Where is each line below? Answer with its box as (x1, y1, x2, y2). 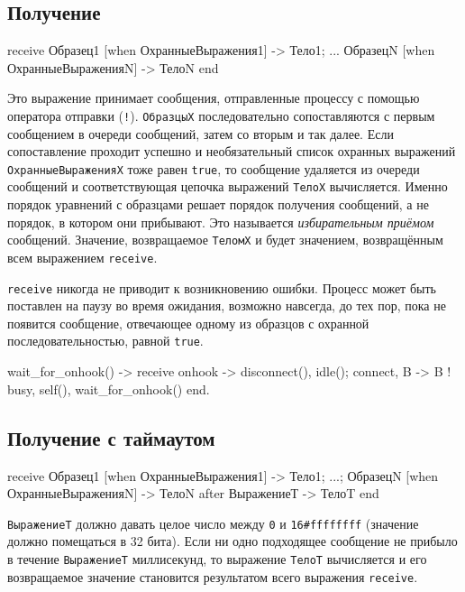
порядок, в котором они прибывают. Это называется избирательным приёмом (7, 212, 434, 231)
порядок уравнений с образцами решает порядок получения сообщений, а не (7, 195, 429, 214)
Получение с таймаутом (7, 423, 215, 451)
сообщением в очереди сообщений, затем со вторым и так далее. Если (7, 124, 394, 143)
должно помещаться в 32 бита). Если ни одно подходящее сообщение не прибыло (7, 532, 458, 550)
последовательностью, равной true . (7, 331, 204, 350)
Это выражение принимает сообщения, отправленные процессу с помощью (7, 88, 420, 107)
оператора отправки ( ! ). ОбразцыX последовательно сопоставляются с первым (7, 106, 435, 125)
